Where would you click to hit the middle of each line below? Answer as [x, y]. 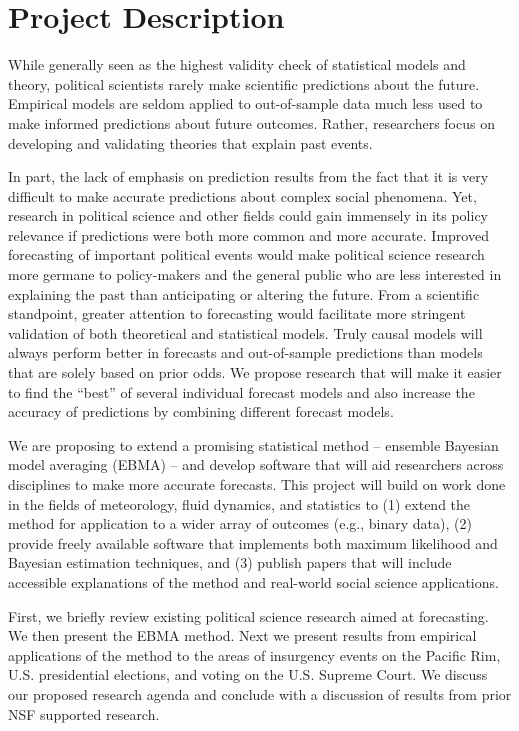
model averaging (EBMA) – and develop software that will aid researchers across [256, 464]
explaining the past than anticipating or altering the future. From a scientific [244, 293]
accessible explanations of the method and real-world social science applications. [253, 581]
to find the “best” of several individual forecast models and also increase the [241, 391]
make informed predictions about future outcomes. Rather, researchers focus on [251, 122]
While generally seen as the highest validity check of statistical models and [237, 64]
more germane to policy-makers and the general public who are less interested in [255, 274]
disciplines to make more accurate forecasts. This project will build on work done [257, 484]
